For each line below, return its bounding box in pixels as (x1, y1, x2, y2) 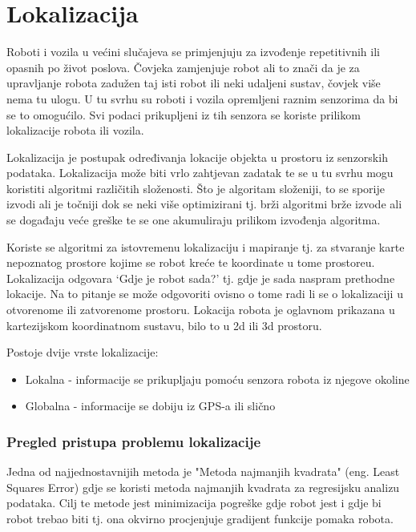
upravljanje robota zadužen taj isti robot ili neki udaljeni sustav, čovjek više (6, 75, 381, 91)
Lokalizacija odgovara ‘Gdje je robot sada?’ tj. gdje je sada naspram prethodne (6, 269, 395, 286)
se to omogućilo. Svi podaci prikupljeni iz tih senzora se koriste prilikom (6, 106, 361, 123)
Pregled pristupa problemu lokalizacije (6, 431, 261, 451)
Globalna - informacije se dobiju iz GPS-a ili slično (25, 397, 276, 414)
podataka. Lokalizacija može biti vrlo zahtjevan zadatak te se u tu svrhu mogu (6, 164, 394, 181)
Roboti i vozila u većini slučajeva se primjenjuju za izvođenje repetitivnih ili (6, 43, 380, 60)
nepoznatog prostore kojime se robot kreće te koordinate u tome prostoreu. (6, 254, 375, 271)
